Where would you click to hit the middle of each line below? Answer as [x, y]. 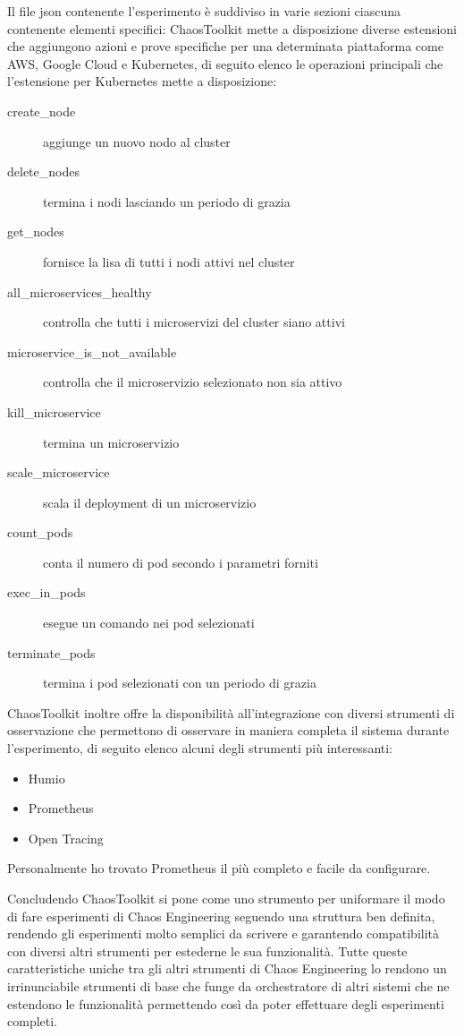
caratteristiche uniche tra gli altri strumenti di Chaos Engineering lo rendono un [227, 968]
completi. [32, 1021]
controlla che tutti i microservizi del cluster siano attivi [194, 322]
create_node [42, 111]
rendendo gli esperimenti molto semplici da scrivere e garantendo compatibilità [224, 933]
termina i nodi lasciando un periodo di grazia [167, 201]
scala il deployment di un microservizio [150, 502]
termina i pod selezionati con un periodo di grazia [180, 683]
